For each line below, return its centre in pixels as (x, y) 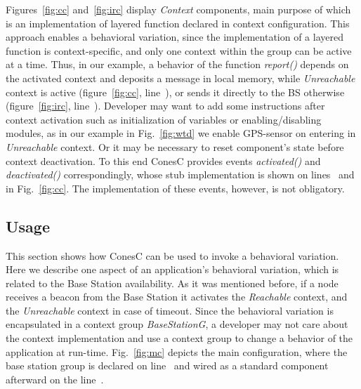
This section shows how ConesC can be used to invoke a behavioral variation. (172, 255)
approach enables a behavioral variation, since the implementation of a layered (175, 37)
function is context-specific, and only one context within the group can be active (179, 50)
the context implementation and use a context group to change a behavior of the (179, 338)
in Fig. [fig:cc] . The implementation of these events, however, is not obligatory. (175, 188)
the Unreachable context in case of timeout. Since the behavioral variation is (170, 310)
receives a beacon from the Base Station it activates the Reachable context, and (177, 297)
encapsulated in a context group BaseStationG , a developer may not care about (177, 324)
